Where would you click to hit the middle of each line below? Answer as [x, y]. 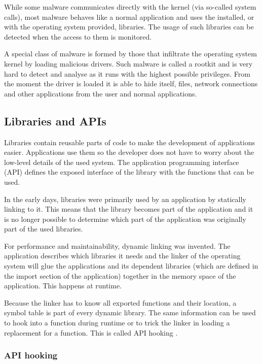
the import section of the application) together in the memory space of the [120, 275]
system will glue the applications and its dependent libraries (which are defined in [131, 266]
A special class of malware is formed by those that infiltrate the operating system [130, 54]
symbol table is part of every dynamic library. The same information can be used [130, 312]
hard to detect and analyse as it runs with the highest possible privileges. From [127, 73]
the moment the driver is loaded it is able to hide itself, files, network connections [131, 84]
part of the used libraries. [44, 229]
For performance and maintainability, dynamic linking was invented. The [117, 245]
